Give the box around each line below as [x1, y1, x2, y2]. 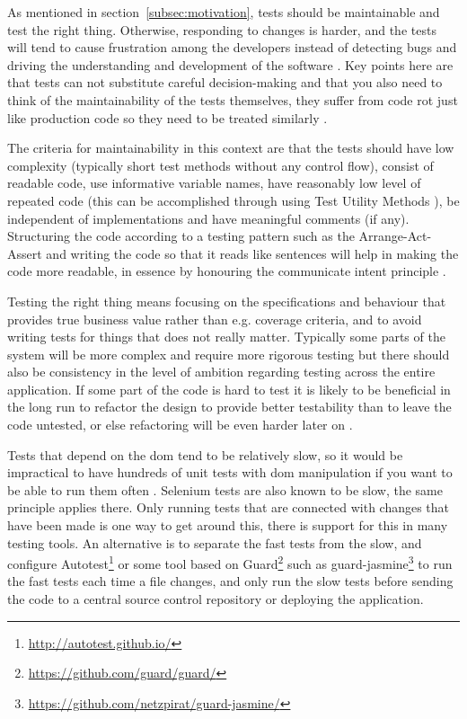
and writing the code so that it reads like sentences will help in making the [46, 244, 459, 262]
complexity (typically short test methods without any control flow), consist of [7, 155, 434, 174]
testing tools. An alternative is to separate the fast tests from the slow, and [7, 533, 422, 552]
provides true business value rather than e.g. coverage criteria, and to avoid [7, 309, 422, 328]
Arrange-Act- [358, 226, 432, 245]
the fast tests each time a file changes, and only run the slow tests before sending [7, 572, 454, 590]
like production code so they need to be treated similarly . [7, 108, 328, 127]
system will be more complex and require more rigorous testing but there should [7, 344, 450, 363]
